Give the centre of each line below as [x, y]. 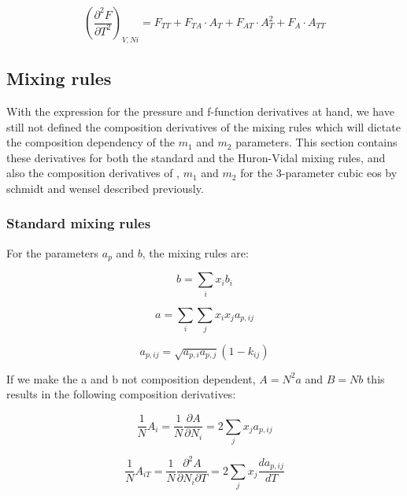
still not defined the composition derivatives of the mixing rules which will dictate [203, 126]
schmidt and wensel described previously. [105, 188]
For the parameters [53, 252]
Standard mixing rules [79, 223]
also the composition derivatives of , [93, 173]
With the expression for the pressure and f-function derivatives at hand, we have [200, 111]
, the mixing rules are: [195, 252]
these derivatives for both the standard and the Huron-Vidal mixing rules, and [196, 157]
